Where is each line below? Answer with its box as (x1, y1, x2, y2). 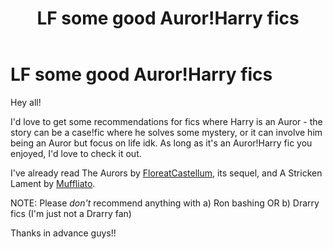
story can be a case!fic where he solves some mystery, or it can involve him (10, 126, 323, 138)
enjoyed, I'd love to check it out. (10, 147, 142, 159)
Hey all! (10, 96, 42, 108)
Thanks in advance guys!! (10, 227, 117, 239)
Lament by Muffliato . (10, 177, 96, 189)
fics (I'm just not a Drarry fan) (10, 207, 132, 219)
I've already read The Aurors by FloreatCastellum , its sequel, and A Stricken (10, 167, 323, 179)
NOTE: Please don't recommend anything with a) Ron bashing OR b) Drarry (10, 197, 320, 209)
